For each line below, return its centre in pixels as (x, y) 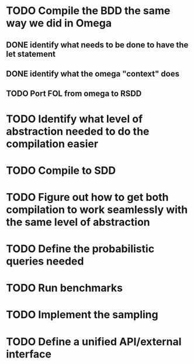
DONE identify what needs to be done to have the (97, 45)
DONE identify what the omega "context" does (93, 73)
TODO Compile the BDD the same (88, 11)
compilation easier (52, 144)
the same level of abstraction (78, 222)
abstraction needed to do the (78, 131)
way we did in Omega (59, 23)
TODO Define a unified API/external (94, 341)
